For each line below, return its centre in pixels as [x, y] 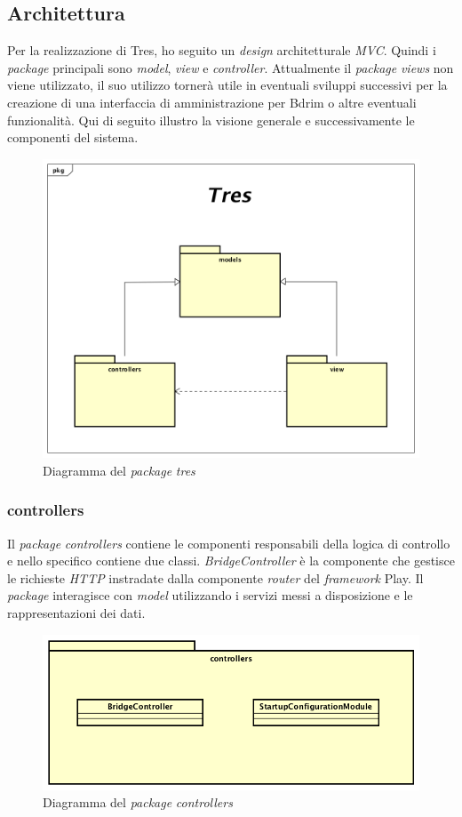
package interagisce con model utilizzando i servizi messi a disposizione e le [210, 595]
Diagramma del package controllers [138, 802]
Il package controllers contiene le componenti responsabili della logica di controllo [229, 543]
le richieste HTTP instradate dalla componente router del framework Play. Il [215, 577]
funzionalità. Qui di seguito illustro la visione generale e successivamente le [211, 120]
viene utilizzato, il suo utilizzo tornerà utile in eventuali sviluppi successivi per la [227, 85]
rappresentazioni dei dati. [76, 612]
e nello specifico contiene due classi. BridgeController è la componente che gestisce [231, 561]
